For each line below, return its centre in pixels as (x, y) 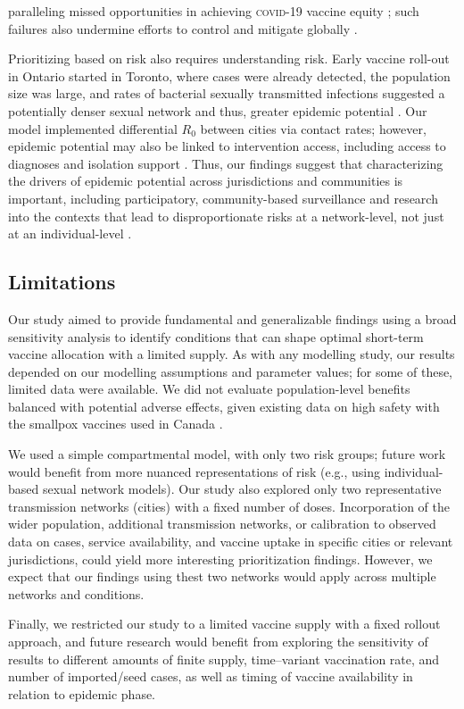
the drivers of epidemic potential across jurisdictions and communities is (206, 181)
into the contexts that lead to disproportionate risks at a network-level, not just (226, 216)
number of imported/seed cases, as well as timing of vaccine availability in (211, 676)
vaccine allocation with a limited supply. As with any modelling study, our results (232, 354)
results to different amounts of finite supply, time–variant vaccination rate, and (224, 659)
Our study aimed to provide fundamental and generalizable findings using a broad (232, 318)
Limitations (62, 282)
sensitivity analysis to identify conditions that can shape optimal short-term (216, 336)
